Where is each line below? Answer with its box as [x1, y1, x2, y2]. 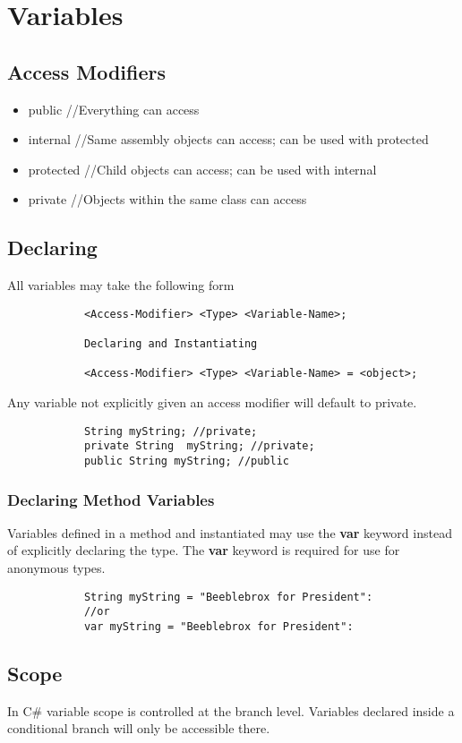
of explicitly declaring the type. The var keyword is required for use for [7, 541, 400, 559]
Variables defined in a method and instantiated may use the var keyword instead [7, 523, 452, 542]
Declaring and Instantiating [83, 337, 258, 351]
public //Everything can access [28, 99, 200, 118]
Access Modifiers [7, 57, 166, 85]
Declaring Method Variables [7, 488, 215, 510]
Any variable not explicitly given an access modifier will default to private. [7, 393, 417, 412]
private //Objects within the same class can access [28, 190, 307, 209]
